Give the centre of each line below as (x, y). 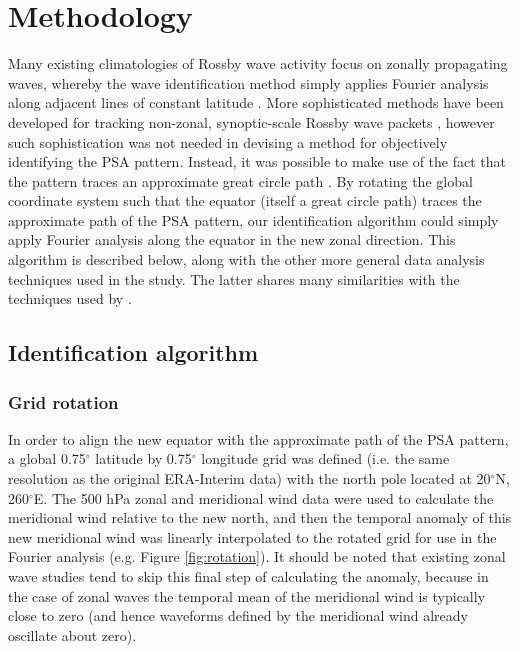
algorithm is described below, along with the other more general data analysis (246, 259)
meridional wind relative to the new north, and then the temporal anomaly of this (260, 517)
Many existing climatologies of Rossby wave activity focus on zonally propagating (258, 63)
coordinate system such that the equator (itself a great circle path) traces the (245, 200)
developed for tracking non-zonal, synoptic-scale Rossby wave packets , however (251, 121)
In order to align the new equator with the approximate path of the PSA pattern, (258, 438)
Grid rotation (63, 401)
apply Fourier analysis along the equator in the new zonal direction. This (232, 239)
